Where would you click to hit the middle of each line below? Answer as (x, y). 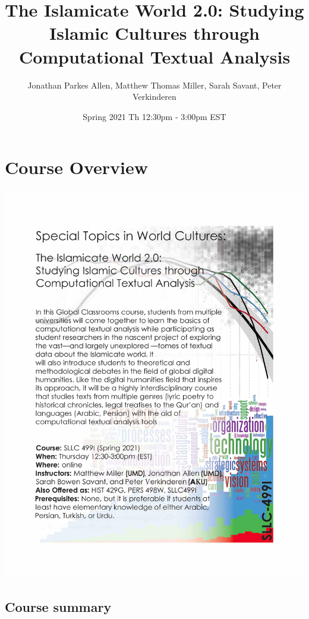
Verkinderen (154, 97)
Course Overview (76, 167)
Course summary (58, 606)
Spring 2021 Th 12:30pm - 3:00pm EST (154, 116)
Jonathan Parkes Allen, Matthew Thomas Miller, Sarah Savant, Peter (154, 85)
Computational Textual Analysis (154, 56)
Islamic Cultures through (154, 33)
